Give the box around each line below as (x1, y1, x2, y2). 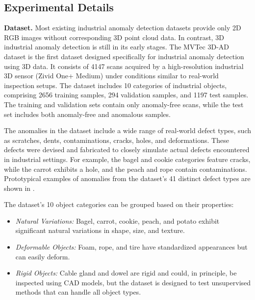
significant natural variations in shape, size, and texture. (15, 225, 185, 235)
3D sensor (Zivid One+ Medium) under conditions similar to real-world (4, 70, 219, 81)
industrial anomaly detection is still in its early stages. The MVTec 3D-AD (4, 42, 229, 52)
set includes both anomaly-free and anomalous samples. (4, 109, 171, 119)
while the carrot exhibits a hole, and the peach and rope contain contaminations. (4, 163, 247, 174)
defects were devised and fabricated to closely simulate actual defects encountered (4, 144, 250, 155)
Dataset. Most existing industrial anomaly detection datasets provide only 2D (4, 23, 241, 33)
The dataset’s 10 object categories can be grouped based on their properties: (4, 199, 234, 209)
